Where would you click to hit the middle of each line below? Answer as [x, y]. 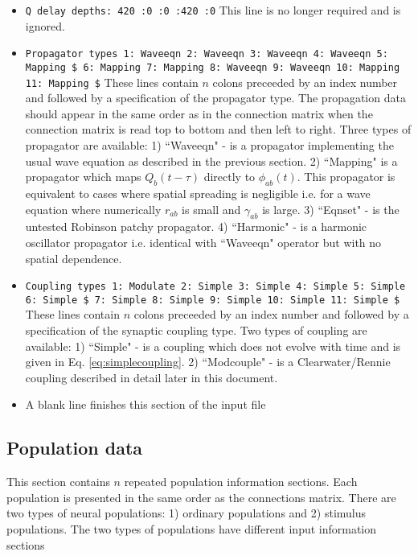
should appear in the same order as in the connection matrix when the [199, 113]
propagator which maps [83, 177]
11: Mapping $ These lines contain [112, 82]
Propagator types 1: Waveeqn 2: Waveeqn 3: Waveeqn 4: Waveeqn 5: [207, 54]
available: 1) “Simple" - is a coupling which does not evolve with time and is [213, 346]
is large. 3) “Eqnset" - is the [331, 209]
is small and [211, 209]
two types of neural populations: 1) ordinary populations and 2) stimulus [186, 513]
